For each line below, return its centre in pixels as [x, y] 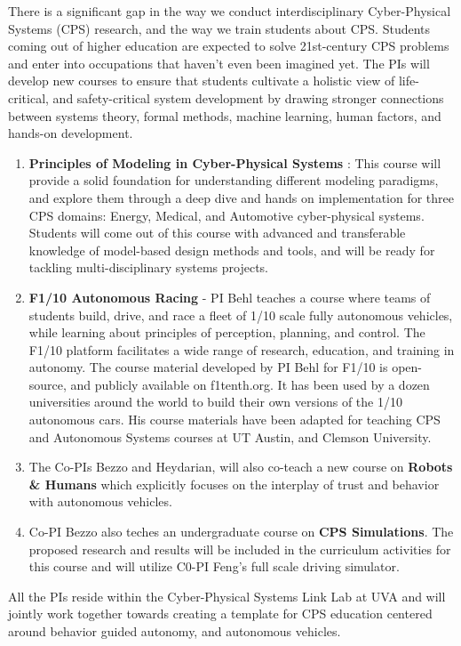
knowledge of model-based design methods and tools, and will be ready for [232, 250]
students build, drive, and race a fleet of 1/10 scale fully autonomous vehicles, [241, 315]
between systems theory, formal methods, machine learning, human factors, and [225, 115]
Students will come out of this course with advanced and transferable [217, 233]
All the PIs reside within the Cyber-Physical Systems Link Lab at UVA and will [227, 596]
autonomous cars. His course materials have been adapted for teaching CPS [234, 420]
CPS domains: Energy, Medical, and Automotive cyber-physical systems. [227, 215]
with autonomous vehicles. [100, 501]
